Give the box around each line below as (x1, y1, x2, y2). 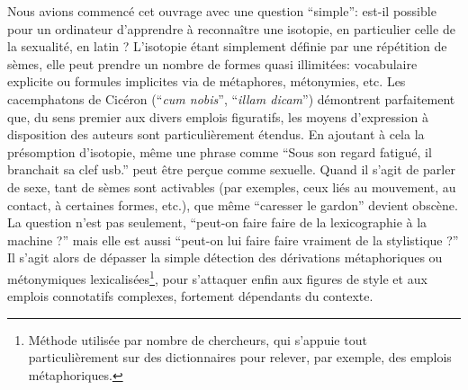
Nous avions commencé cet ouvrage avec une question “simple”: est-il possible (7, 2, 436, 20)
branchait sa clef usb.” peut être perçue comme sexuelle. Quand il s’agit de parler (7, 160, 455, 179)
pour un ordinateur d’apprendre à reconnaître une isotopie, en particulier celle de (7, 19, 455, 38)
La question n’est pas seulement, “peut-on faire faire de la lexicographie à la (7, 213, 427, 232)
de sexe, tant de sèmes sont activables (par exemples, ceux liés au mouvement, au (7, 177, 456, 196)
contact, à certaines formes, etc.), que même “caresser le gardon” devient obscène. (7, 195, 458, 214)
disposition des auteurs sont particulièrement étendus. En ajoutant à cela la (7, 125, 425, 144)
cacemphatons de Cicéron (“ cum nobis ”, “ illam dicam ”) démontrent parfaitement (7, 89, 455, 108)
